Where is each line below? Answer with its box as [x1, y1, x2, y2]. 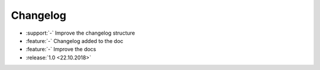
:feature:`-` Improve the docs [25, 46, 97, 53]
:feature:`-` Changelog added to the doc [25, 37, 124, 44]
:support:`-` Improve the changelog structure [25, 29, 136, 36]
